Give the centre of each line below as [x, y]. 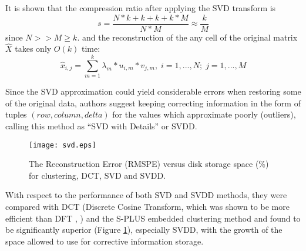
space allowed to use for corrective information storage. [105, 241]
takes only [33, 48]
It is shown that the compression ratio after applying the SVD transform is [141, 8]
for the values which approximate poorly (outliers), [204, 114]
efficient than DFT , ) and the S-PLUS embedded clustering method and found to [153, 218]
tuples [16, 114]
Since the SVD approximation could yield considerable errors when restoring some [153, 91]
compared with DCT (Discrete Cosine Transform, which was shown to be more [147, 206]
